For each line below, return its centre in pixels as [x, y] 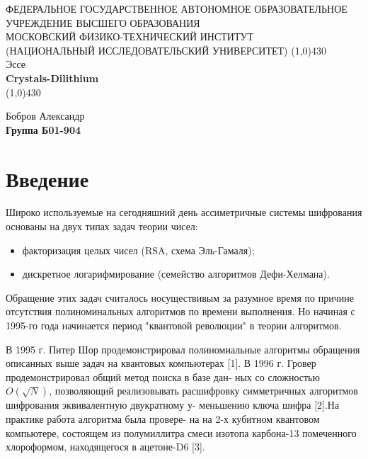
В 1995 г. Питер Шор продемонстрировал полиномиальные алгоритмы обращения [183, 349]
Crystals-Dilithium [52, 78]
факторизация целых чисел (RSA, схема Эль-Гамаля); [138, 250]
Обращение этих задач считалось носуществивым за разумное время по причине [180, 297]
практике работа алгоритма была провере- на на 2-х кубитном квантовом [163, 419]
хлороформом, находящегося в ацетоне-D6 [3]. [105, 447]
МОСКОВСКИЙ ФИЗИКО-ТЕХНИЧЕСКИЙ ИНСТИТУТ [130, 36]
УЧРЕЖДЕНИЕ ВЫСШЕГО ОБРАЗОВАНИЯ [103, 22]
